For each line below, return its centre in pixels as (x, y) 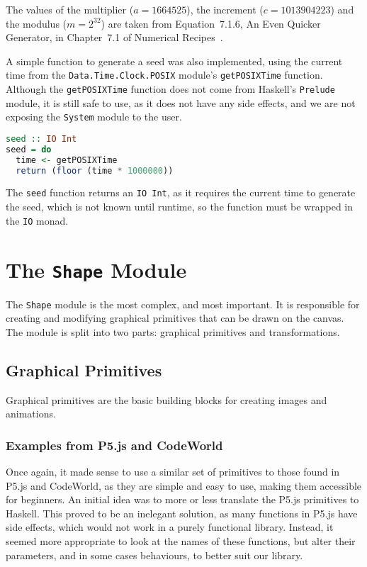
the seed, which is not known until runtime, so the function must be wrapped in (180, 207)
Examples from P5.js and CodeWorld (114, 445)
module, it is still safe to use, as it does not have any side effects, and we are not (181, 102)
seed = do (29, 149)
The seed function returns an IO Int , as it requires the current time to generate (181, 192)
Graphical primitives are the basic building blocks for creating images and (166, 399)
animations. (31, 414)
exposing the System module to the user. (94, 117)
